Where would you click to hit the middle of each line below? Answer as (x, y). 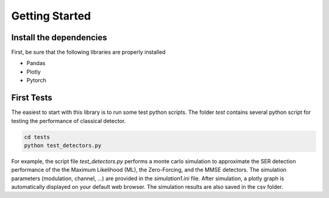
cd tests (37, 137)
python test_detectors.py (63, 145)
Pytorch (37, 80)
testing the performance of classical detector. (69, 121)
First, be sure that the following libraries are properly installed (88, 52)
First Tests (32, 98)
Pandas (36, 63)
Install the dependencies (59, 37)
